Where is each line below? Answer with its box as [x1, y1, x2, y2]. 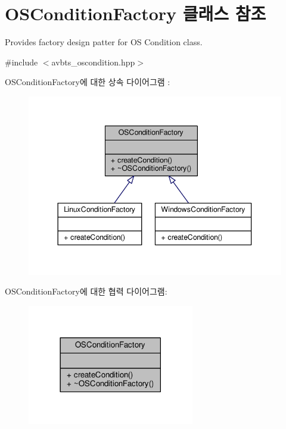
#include [5, 55, 38, 68]
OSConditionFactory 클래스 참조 [5, 1, 266, 26]
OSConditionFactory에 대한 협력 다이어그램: [5, 285, 167, 298]
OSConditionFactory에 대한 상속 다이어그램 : [5, 76, 170, 88]
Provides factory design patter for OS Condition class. [5, 36, 203, 48]
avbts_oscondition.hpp [51, 55, 135, 68]
